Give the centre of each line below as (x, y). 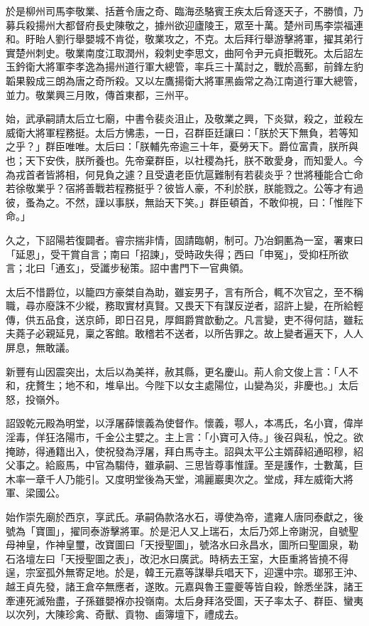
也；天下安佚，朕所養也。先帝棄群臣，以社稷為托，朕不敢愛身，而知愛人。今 (184, 160)
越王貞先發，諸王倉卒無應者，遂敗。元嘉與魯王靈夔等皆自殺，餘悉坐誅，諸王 (184, 586)
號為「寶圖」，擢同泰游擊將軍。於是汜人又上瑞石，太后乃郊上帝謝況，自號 (177, 530)
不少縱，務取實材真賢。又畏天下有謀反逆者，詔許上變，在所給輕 (214, 306)
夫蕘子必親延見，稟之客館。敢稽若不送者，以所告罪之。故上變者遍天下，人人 (184, 333)
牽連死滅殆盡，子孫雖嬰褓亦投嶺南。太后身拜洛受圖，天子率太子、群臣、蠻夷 (184, 600)
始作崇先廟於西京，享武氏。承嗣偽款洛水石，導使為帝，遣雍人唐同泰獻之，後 (184, 516)
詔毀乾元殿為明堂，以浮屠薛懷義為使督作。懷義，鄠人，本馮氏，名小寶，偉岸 (184, 423)
